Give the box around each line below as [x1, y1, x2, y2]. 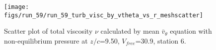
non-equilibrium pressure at [4, 35, 88, 46]
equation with [170, 26, 212, 36]
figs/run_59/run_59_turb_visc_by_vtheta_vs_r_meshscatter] [4, 11, 203, 19]
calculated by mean [100, 26, 159, 36]
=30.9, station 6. [135, 35, 186, 46]
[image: [4, 3, 29, 10]
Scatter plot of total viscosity [4, 26, 93, 36]
